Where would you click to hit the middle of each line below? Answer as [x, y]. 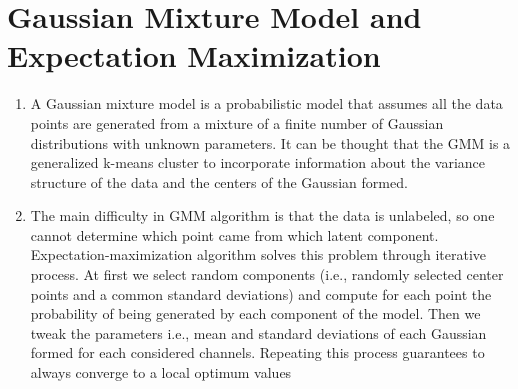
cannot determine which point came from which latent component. [234, 234]
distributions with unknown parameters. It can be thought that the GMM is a [270, 142]
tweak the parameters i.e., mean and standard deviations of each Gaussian [258, 332]
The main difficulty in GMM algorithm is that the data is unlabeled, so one [262, 215]
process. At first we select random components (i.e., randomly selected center [267, 274]
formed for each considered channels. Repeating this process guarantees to [257, 352]
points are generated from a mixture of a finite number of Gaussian [237, 122]
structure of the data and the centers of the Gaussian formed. [219, 181]
